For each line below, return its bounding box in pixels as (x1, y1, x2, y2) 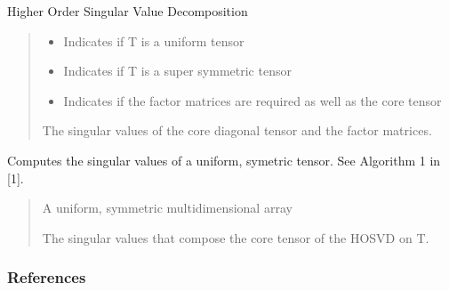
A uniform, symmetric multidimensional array (42, 198, 293, 217)
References (7, 266, 86, 288)
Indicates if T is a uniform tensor (63, 31, 245, 50)
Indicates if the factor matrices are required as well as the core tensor (63, 91, 442, 109)
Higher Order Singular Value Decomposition (7, 2, 248, 20)
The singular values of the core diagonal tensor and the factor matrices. (42, 121, 432, 140)
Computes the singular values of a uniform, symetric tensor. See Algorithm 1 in (7, 150, 441, 169)
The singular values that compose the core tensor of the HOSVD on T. (42, 228, 429, 247)
